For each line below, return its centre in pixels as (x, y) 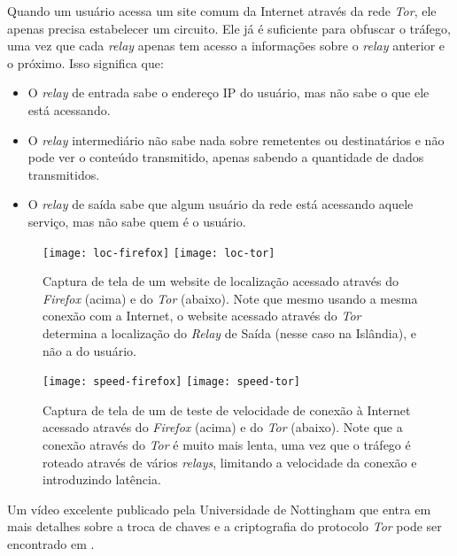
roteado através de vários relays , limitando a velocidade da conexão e (230, 462)
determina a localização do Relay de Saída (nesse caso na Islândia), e (229, 332)
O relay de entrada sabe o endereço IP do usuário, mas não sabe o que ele (228, 93)
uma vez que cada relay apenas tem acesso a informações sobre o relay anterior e (226, 46)
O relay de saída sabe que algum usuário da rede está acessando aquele (221, 204)
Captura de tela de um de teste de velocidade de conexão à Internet (227, 409)
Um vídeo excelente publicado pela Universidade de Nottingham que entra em (219, 509)
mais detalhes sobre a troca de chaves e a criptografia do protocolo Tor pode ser (225, 526)
